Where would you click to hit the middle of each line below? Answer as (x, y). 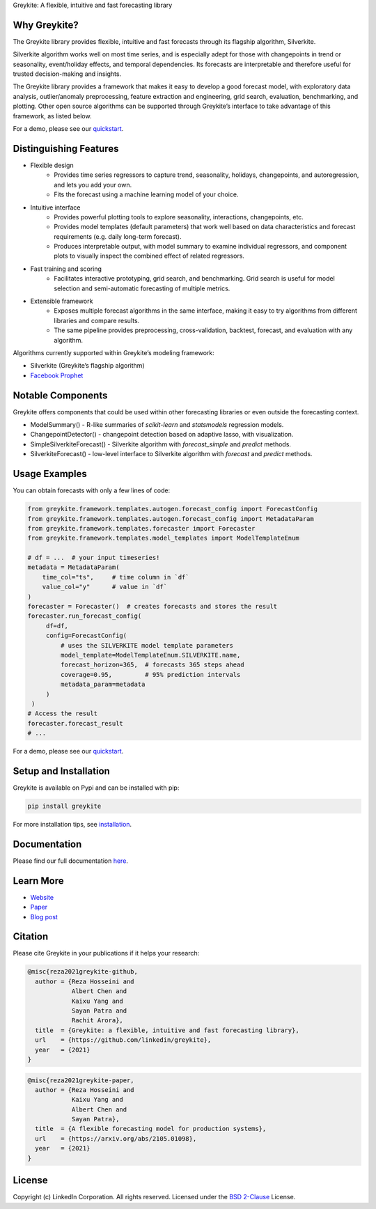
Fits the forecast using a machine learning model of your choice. (146, 194)
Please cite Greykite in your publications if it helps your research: (106, 953)
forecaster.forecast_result (75, 723)
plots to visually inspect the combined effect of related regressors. (149, 256)
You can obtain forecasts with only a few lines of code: (92, 490)
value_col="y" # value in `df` (104, 587)
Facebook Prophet (57, 375)
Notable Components (60, 395)
